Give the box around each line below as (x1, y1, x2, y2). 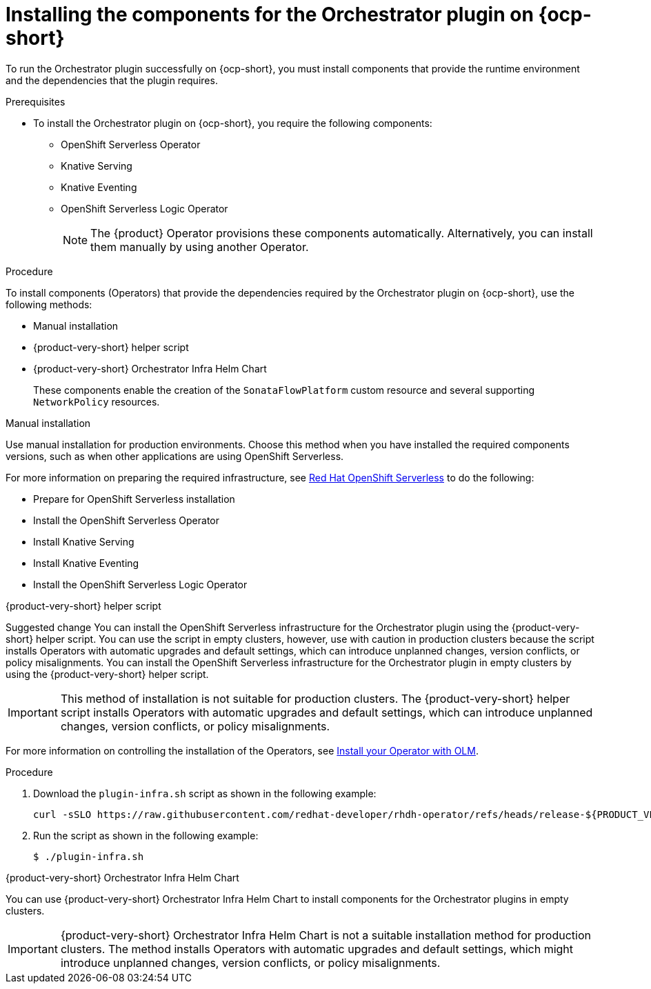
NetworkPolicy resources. (33, 395, 160, 408)
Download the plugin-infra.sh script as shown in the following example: (33, 787, 377, 799)
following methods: (6, 298, 92, 310)
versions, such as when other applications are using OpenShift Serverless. (6, 450, 344, 462)
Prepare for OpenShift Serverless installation (33, 492, 235, 505)
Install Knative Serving (33, 535, 134, 548)
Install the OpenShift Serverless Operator (33, 514, 220, 526)
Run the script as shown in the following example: (33, 829, 259, 841)
